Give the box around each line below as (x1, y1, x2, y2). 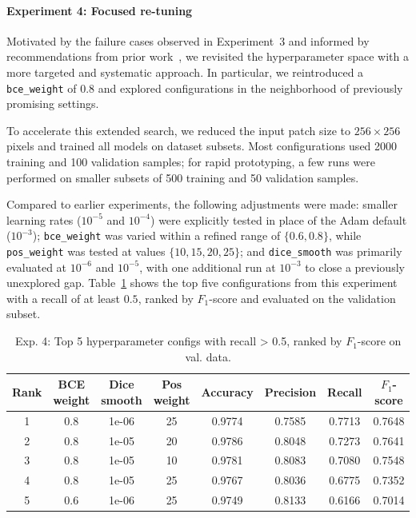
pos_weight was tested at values (6, 243, 166, 260)
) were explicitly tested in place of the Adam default (150, 211, 407, 228)
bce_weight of (6, 79, 77, 96)
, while (328, 227, 362, 244)
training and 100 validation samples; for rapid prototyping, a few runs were (6, 153, 375, 170)
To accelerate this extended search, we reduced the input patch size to (6, 122, 351, 138)
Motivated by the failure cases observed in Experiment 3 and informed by (6, 32, 370, 49)
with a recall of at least (6, 289, 121, 306)
